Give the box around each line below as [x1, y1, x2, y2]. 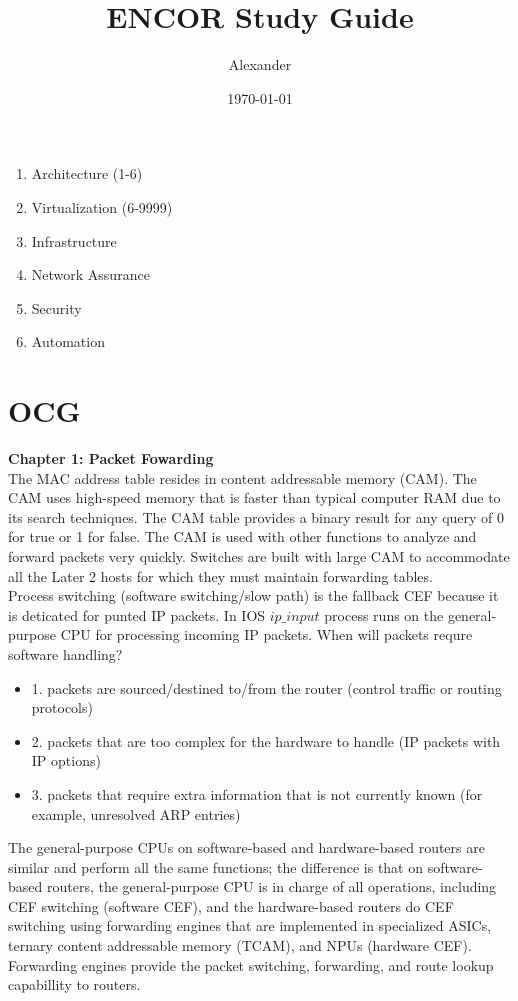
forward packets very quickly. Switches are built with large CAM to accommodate [8, 545, 510, 566]
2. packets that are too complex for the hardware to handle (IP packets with [31, 730, 501, 751]
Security [31, 297, 82, 318]
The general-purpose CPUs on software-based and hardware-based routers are [8, 837, 485, 858]
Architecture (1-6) [31, 163, 143, 184]
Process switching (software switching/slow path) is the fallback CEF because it [8, 585, 499, 606]
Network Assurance [31, 264, 150, 285]
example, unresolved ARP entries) [31, 803, 241, 824]
